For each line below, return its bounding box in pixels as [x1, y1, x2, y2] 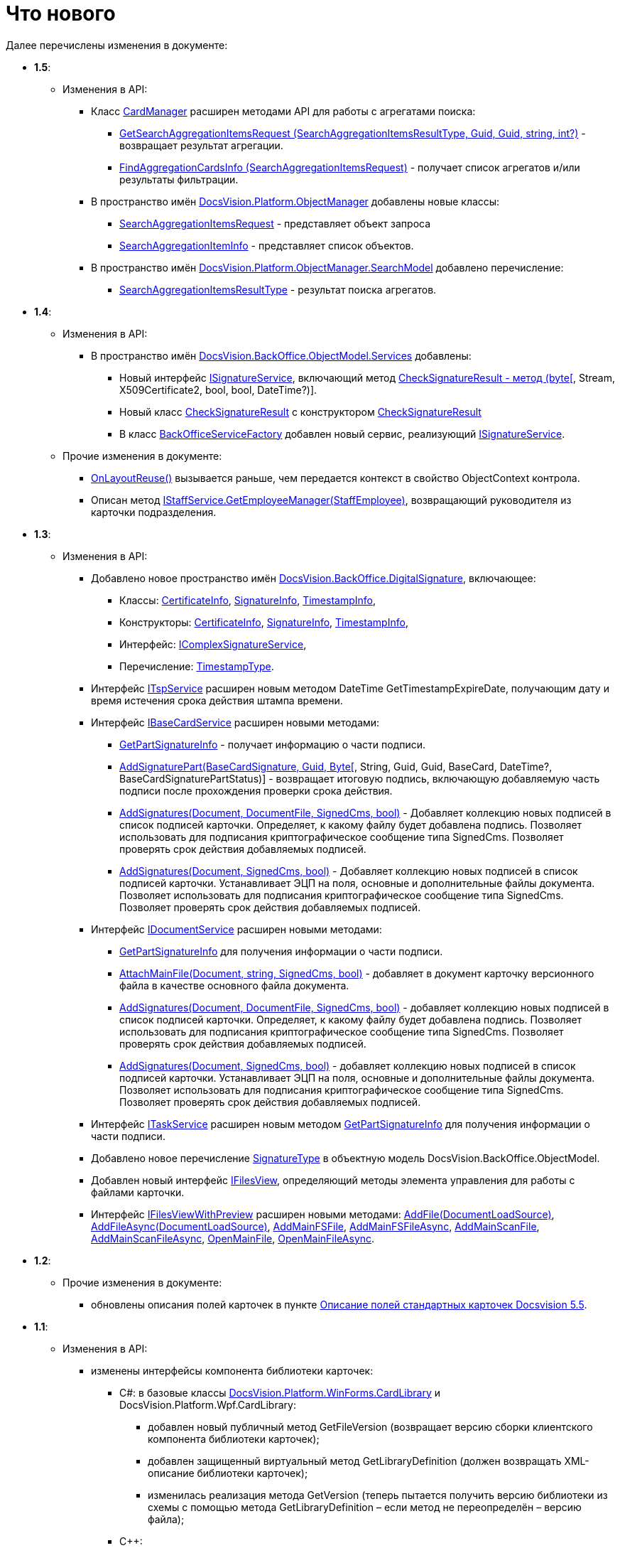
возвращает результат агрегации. [119, 139, 283, 151]
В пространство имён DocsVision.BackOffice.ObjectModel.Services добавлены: [91, 349, 472, 362]
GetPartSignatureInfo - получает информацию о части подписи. [119, 738, 426, 751]
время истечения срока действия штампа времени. [91, 694, 343, 706]
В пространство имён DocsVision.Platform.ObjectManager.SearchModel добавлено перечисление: [91, 261, 564, 274]
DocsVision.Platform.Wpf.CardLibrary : [119, 1398, 296, 1411]
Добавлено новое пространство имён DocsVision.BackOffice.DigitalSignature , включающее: [91, 571, 536, 584]
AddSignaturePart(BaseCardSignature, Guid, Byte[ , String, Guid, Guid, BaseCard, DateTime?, [119, 760, 553, 773]
